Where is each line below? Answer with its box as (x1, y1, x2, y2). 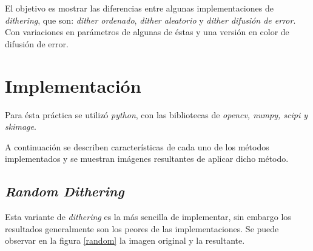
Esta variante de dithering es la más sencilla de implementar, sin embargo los (5, 210, 291, 223)
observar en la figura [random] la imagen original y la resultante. (5, 234, 245, 247)
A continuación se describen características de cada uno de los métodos (5, 140, 269, 153)
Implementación (5, 73, 141, 98)
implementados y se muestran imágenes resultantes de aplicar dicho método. (5, 152, 289, 165)
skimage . (5, 120, 36, 133)
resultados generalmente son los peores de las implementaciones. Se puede (5, 222, 279, 235)
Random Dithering (5, 182, 124, 201)
